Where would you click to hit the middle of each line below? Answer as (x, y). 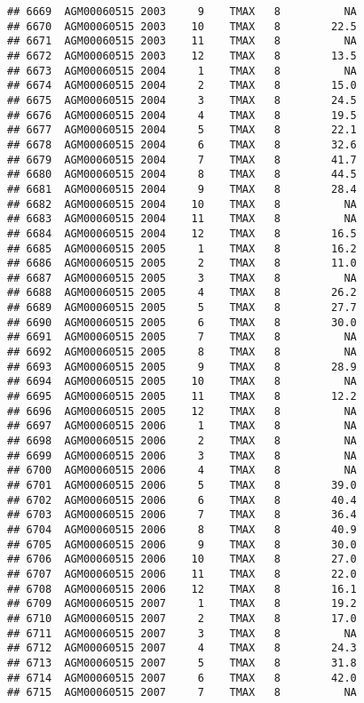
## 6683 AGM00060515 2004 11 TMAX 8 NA (182, 219)
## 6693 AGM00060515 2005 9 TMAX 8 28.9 (182, 367)
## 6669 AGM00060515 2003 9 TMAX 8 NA (182, 12)
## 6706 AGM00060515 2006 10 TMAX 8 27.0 (182, 559)
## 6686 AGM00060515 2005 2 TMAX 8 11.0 (182, 264)
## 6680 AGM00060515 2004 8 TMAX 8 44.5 (182, 175)
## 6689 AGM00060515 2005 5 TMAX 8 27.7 (182, 308)
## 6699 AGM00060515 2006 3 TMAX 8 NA (182, 455)
